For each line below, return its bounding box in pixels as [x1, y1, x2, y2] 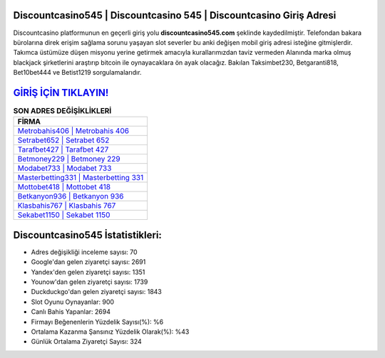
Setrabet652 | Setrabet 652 [17, 135, 110, 145]
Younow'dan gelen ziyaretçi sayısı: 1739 [31, 278, 148, 286]
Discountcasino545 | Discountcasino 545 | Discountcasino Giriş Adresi [13, 9, 337, 21]
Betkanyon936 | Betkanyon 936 [17, 191, 124, 201]
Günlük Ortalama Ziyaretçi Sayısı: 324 [31, 337, 142, 346]
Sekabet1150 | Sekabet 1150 [17, 210, 111, 220]
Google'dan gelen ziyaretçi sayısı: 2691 [31, 258, 146, 266]
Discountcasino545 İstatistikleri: [13, 228, 162, 241]
